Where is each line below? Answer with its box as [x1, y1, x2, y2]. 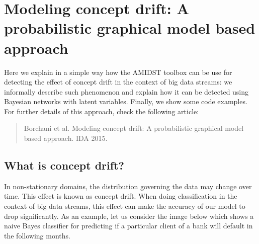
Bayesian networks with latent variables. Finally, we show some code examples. [4, 96, 247, 107]
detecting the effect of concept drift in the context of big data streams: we [4, 76, 232, 87]
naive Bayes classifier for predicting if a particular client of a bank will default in [4, 220, 253, 231]
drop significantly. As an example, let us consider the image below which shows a [4, 210, 254, 221]
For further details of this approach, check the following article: [4, 106, 199, 116]
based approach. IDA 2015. [24, 133, 108, 143]
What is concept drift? [4, 157, 124, 173]
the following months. [4, 230, 70, 240]
